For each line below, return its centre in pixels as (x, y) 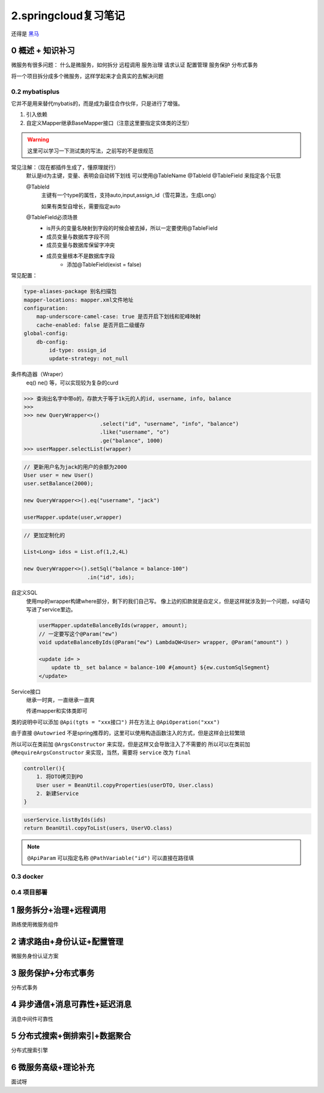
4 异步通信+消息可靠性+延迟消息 (71, 1004)
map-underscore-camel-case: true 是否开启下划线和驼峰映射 (118, 316)
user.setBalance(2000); (59, 484)
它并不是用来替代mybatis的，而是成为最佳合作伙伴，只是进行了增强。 (97, 103)
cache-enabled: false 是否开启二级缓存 (91, 325)
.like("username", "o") (134, 432)
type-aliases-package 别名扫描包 (70, 292)
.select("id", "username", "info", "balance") (169, 424)
